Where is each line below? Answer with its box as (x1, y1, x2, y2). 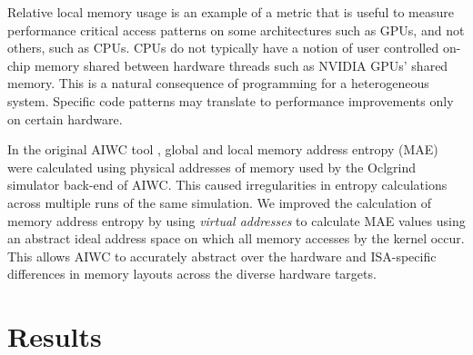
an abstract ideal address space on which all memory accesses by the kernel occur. (7, 229, 465, 248)
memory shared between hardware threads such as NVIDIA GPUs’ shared (34, 55, 448, 74)
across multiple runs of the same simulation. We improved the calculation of (7, 192, 431, 212)
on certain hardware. (7, 109, 123, 128)
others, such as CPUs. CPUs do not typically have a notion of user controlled (7, 38, 439, 57)
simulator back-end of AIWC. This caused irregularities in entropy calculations (7, 175, 448, 194)
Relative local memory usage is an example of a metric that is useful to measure (7, 3, 455, 21)
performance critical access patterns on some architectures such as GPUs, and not (7, 20, 465, 39)
